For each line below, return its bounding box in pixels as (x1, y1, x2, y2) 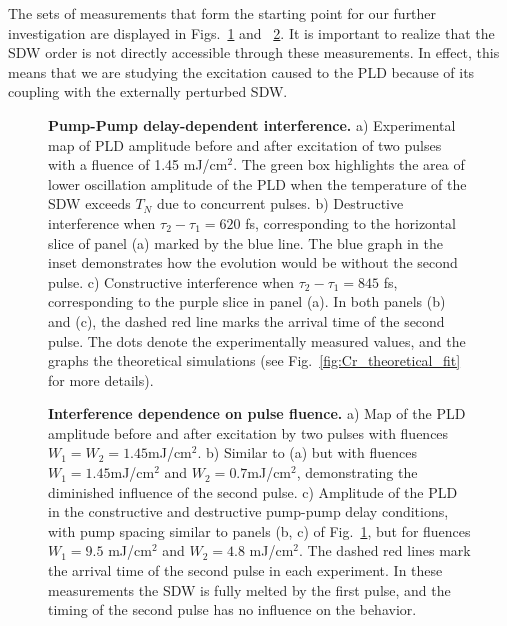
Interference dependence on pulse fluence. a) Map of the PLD (48, 403, 466, 424)
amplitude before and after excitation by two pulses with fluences (48, 422, 449, 443)
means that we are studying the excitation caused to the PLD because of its (8, 61, 475, 82)
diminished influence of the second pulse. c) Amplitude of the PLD (48, 481, 458, 502)
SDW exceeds (48, 193, 131, 214)
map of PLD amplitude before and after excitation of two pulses (48, 134, 442, 155)
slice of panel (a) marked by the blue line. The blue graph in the (48, 232, 443, 253)
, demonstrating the (296, 462, 418, 483)
